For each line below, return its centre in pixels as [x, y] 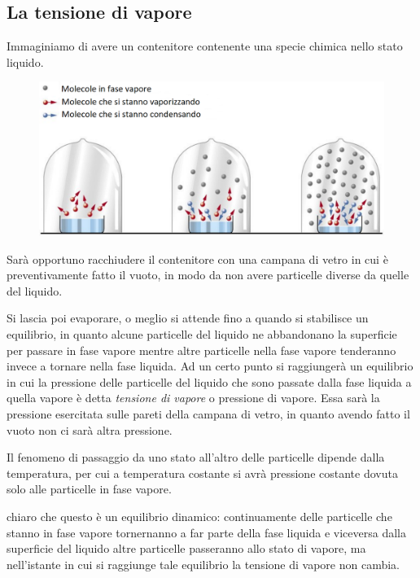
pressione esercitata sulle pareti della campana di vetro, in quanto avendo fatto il [208, 413]
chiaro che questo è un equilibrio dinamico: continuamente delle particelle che [199, 516]
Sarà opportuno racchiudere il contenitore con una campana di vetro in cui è [197, 258]
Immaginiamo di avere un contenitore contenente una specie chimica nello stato [205, 46]
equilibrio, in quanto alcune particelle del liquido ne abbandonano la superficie [202, 334]
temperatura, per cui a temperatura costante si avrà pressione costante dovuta [202, 473]
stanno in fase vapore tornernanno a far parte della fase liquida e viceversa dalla [206, 532]
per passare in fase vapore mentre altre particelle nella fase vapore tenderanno [201, 350]
